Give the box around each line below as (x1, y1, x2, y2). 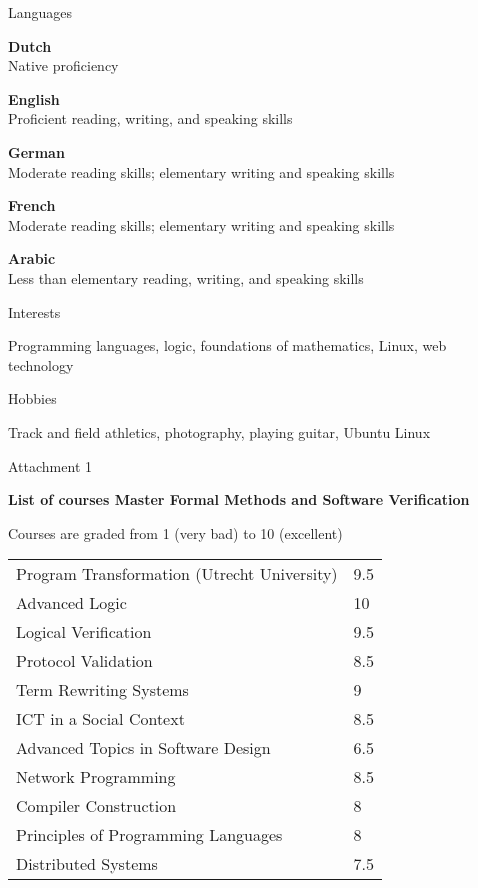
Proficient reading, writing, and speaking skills (8, 108, 293, 129)
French (8, 195, 56, 216)
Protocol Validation (16, 649, 153, 673)
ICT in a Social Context (16, 707, 185, 731)
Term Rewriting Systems (16, 678, 189, 702)
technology (8, 354, 74, 375)
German (8, 141, 65, 162)
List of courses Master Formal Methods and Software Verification (8, 489, 470, 510)
